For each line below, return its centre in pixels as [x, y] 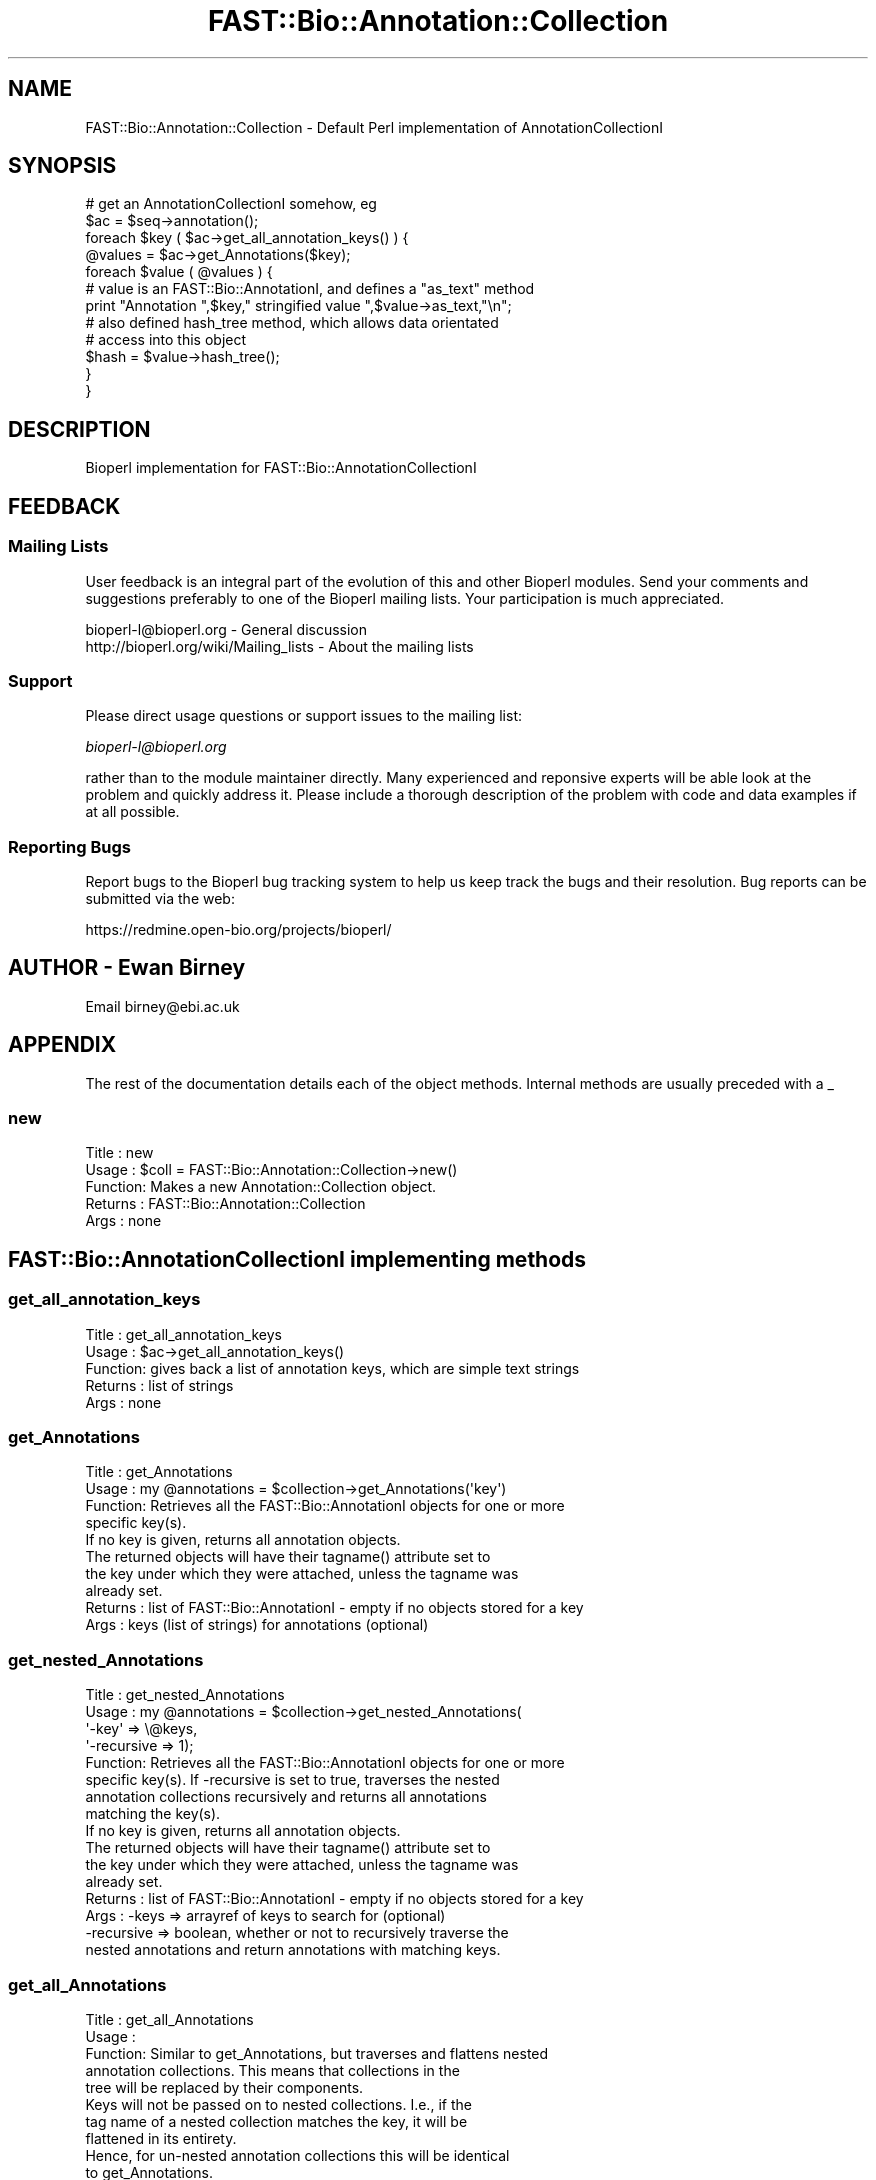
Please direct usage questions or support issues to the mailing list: [303, 716]
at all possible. [132, 812]
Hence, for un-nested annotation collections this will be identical [297, 2155]
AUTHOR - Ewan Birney [127, 968]
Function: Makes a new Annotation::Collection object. [261, 1187]
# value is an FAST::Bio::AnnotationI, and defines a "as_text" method [310, 289]
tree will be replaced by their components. [224, 2087]
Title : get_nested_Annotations [185, 1695]
